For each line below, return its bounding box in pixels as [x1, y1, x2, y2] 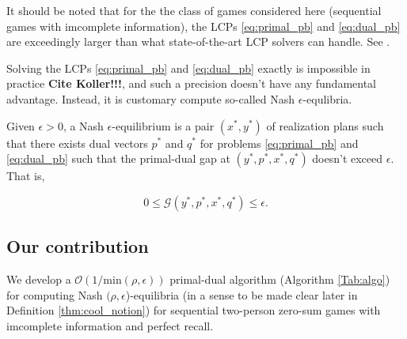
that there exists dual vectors [6, 134, 148, 151]
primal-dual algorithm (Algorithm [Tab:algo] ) [169, 270, 390, 287]
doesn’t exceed [312, 150, 383, 167]
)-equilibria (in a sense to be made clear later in [125, 286, 358, 303]
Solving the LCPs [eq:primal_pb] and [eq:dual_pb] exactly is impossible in [6, 59, 371, 76]
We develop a [6, 270, 71, 287]
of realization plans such [266, 117, 384, 134]
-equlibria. [302, 90, 352, 107]
